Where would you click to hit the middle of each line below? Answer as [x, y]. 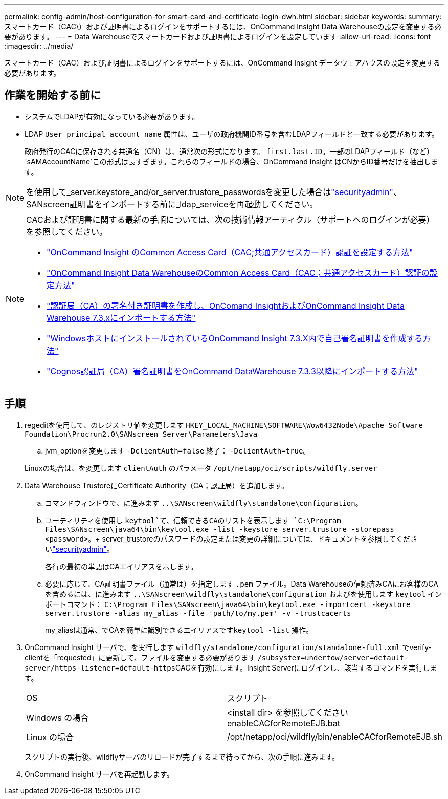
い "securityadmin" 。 [80, 549]
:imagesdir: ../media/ [39, 46]
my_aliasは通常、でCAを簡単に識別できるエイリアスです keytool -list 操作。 [179, 630]
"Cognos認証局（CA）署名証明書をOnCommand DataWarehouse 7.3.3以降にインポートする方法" [232, 371]
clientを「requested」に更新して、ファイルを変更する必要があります [140, 657]
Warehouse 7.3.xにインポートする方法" [121, 318]
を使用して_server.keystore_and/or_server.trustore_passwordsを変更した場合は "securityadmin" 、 [214, 192]
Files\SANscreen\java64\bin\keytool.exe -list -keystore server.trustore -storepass [220, 529]
